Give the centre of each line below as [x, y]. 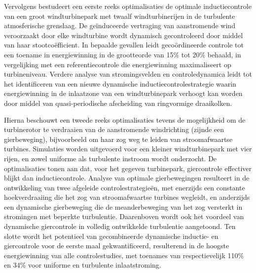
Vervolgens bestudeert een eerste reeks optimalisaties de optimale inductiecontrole [128, 6]
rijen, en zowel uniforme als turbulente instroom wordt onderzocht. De [110, 158]
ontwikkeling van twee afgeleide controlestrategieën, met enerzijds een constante [125, 187]
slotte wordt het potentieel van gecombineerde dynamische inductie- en [111, 236]
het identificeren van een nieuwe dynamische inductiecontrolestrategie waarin [120, 83]
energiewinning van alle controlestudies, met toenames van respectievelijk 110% [124, 255]
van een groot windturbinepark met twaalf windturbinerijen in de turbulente [120, 16]
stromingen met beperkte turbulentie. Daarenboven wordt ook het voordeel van [124, 216]
